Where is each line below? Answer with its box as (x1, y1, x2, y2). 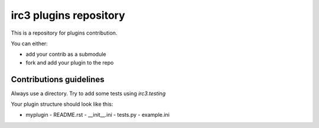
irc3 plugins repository (11, 9, 125, 22)
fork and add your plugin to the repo (25, 59, 114, 66)
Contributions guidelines (11, 74, 105, 85)
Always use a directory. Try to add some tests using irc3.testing (11, 90, 166, 97)
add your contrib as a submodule (25, 50, 106, 58)
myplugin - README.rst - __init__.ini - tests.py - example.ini (25, 112, 170, 119)
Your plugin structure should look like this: (11, 100, 113, 108)
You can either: (11, 40, 48, 47)
